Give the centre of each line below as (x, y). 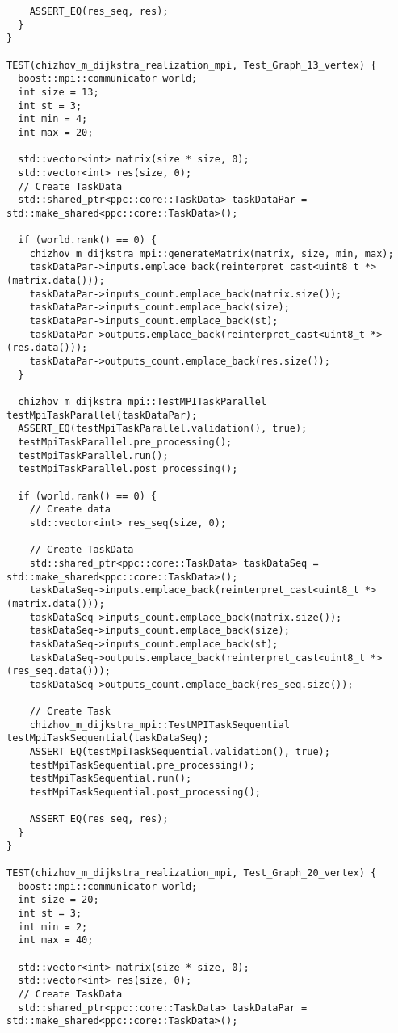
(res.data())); (47, 348)
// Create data (70, 510)
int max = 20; (56, 132)
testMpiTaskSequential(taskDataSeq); (108, 738)
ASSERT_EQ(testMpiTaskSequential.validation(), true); (180, 752)
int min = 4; (53, 119)
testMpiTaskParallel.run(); (93, 455)
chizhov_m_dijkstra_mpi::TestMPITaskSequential (159, 725)
